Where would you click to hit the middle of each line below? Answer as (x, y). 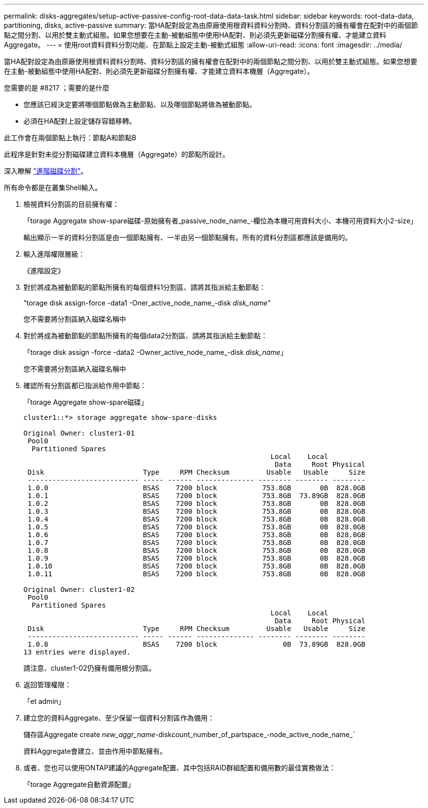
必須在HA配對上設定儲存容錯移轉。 (80, 121)
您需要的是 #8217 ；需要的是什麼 (57, 88)
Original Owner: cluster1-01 (79, 433)
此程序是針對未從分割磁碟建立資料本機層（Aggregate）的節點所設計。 (117, 154)
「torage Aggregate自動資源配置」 (79, 784)
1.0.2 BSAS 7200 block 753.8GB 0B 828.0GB (196, 503)
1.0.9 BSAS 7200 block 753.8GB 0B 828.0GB (196, 558)
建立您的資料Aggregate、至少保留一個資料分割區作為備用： (119, 718)
